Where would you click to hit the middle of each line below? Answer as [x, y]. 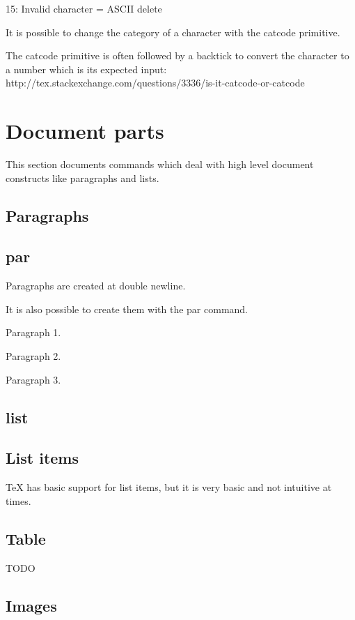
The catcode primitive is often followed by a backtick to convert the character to [177, 55]
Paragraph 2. [33, 356]
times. [18, 500]
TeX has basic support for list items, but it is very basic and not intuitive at [169, 487]
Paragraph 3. [33, 379]
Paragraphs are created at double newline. [96, 286]
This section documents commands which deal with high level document [160, 164]
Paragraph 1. [33, 332]
